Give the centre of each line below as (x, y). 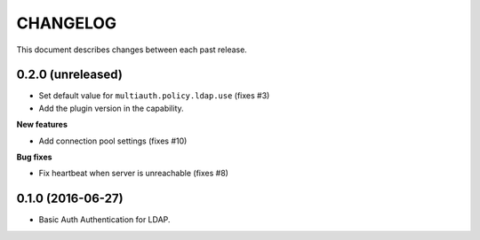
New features (42, 125)
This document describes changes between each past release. (132, 50)
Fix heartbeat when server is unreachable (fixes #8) (133, 174)
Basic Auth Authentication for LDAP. (104, 220)
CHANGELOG (67, 23)
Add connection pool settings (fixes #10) (113, 141)
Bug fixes (34, 157)
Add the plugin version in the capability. (111, 108)
